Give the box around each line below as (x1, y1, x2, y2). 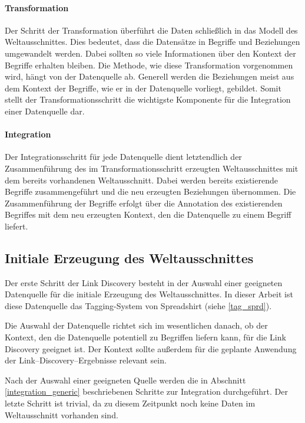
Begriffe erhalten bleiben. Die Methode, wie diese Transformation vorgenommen (5, 58, 293, 71)
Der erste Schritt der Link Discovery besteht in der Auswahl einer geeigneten (5, 276, 283, 288)
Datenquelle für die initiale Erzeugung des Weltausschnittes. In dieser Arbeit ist (5, 288, 293, 300)
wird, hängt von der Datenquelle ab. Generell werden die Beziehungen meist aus (5, 70, 294, 83)
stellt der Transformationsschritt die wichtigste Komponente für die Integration (5, 93, 291, 106)
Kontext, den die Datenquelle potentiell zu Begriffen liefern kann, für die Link (5, 331, 286, 343)
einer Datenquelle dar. (5, 104, 85, 117)
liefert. (5, 219, 28, 232)
